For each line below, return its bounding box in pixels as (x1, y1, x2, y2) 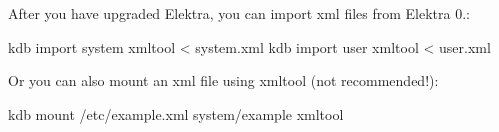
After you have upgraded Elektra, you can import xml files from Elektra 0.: (8, 3, 470, 23)
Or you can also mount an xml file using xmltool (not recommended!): (8, 70, 439, 91)
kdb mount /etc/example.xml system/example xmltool (8, 103, 344, 124)
